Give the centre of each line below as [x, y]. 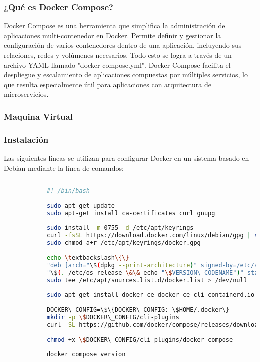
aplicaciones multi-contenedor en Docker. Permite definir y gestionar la [113, 35]
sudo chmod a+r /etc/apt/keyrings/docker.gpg [124, 243]
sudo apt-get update [81, 206]
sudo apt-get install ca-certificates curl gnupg [131, 213]
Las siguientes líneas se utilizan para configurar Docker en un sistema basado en [127, 158]
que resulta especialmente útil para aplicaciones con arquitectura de [108, 84]
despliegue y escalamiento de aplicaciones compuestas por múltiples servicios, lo [126, 74]
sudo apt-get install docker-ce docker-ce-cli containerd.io [151, 295]
